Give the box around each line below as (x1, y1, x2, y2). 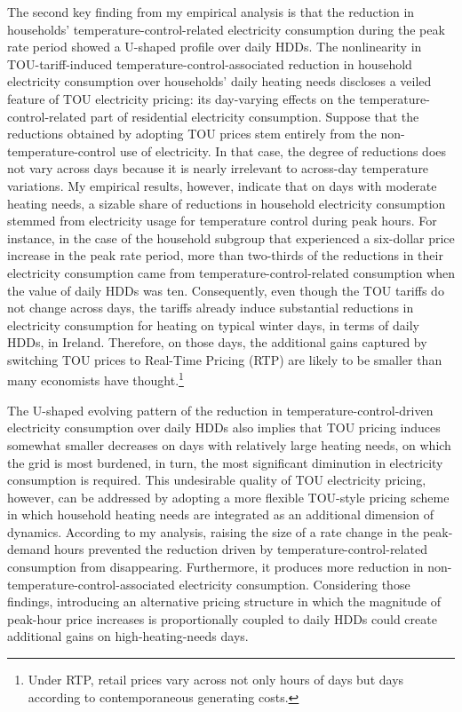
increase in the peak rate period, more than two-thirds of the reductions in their (7, 246, 443, 265)
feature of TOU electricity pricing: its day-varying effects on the (7, 89, 355, 107)
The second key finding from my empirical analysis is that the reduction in (7, 3, 415, 20)
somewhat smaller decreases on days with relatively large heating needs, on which (7, 435, 451, 454)
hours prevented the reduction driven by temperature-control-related (53, 540, 427, 558)
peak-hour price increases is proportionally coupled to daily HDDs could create (7, 609, 437, 628)
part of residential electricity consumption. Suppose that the (90, 107, 419, 125)
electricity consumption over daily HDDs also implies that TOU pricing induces (7, 418, 441, 437)
